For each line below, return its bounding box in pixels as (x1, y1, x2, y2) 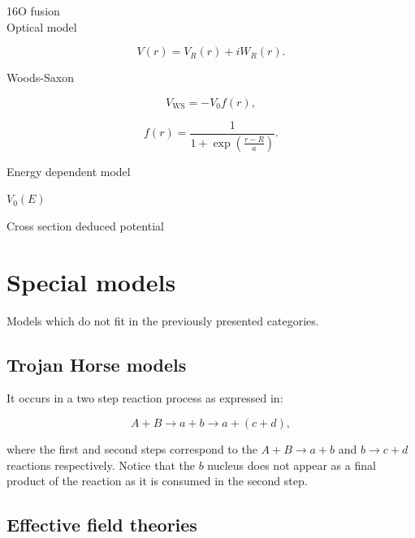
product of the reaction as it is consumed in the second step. (6, 472, 308, 489)
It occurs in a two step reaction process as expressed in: (6, 390, 283, 407)
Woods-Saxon (6, 69, 74, 86)
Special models (6, 265, 176, 298)
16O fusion (6, 2, 60, 19)
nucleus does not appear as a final (207, 456, 376, 473)
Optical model (6, 18, 77, 35)
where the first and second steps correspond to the (6, 440, 257, 457)
